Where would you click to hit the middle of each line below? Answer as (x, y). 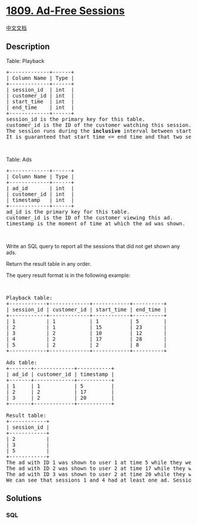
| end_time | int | (40, 107)
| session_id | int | (40, 90)
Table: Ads (19, 159)
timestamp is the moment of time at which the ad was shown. (96, 223)
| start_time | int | (40, 101)
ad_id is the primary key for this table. (68, 212)
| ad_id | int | (40, 188)
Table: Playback (26, 61)
